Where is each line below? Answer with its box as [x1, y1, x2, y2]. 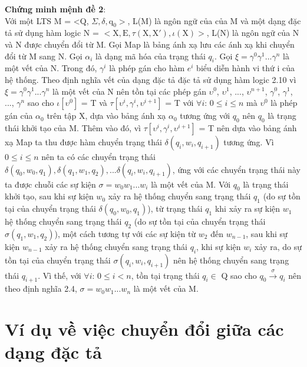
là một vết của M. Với [151, 178, 231, 190]
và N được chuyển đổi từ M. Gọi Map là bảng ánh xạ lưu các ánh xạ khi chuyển [5, 38, 295, 50]
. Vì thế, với [38, 269, 81, 281]
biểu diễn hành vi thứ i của [196, 62, 295, 74]
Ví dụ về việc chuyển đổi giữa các [5, 317, 284, 341]
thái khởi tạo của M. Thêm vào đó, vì [5, 121, 141, 134]
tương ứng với [180, 109, 230, 122]
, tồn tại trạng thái [131, 269, 200, 281]
